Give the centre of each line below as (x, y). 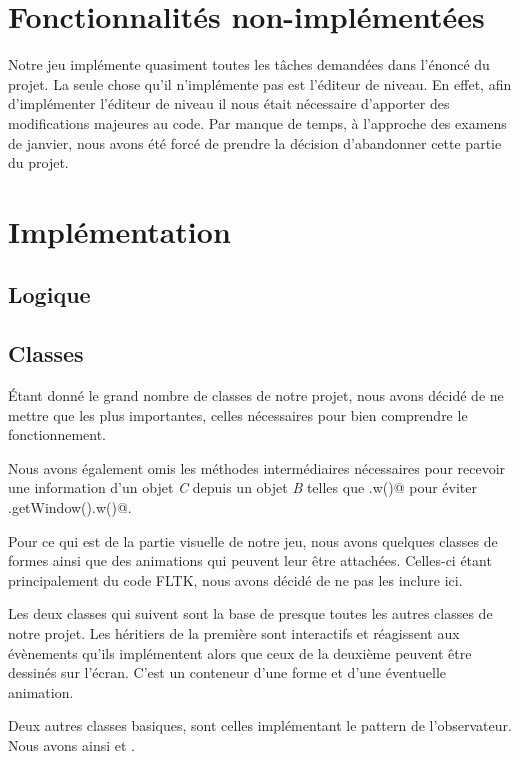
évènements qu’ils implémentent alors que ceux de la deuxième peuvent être (240, 652)
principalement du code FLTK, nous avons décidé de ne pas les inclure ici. (235, 579)
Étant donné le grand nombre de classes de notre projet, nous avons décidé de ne (256, 395)
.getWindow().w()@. (70, 507)
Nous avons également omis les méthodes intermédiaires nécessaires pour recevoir (257, 467)
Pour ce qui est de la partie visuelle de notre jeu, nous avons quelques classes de (253, 540)
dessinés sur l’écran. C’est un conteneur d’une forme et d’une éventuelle (227, 672)
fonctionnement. (57, 434)
